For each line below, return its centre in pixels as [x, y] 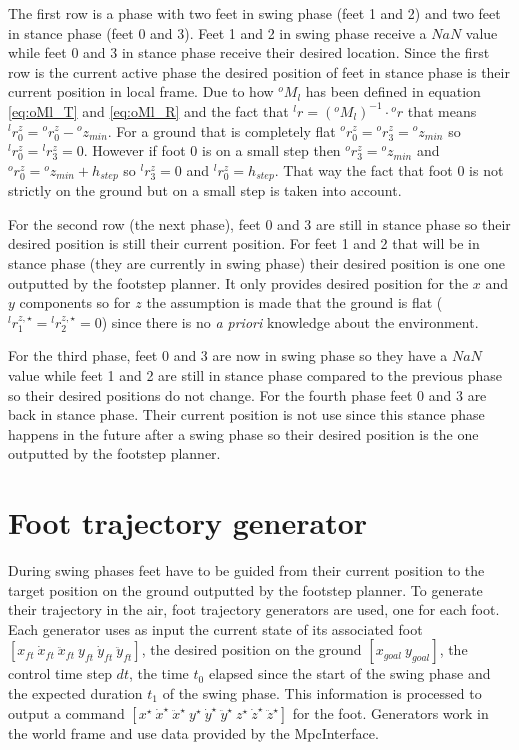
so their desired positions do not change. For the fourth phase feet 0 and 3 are [247, 394]
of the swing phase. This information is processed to [322, 693]
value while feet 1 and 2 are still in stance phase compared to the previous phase [255, 374]
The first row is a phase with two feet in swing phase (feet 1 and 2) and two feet [254, 13]
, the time [158, 673]
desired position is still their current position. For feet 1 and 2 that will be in [244, 243]
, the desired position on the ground [251, 649]
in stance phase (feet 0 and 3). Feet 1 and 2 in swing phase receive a [217, 32]
